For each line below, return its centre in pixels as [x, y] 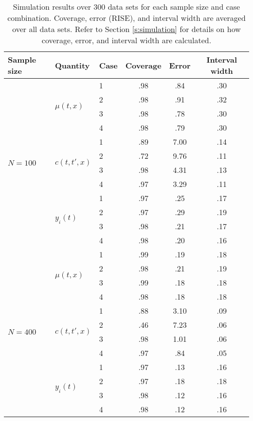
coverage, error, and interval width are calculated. [126, 40]
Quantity [72, 65]
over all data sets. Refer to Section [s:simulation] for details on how [126, 29]
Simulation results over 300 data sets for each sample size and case [126, 7]
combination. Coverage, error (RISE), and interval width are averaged [126, 18]
